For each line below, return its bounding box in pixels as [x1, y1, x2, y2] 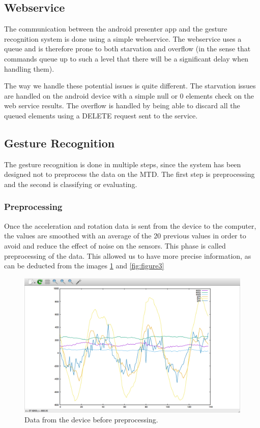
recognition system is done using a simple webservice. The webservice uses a [4, 33, 242, 44]
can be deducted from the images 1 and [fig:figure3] [4, 260, 164, 271]
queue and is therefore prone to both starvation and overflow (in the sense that [4, 43, 251, 54]
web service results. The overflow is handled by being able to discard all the [4, 100, 240, 111]
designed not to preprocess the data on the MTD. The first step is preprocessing [4, 169, 255, 179]
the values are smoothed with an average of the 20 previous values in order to [4, 230, 246, 241]
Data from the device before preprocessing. [24, 414, 158, 425]
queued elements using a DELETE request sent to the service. [4, 110, 198, 120]
